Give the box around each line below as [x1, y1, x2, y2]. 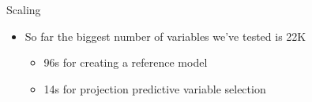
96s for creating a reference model [43, 54, 208, 71]
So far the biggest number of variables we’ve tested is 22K [24, 27, 306, 44]
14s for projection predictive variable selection [43, 80, 266, 97]
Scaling [6, 2, 41, 17]
